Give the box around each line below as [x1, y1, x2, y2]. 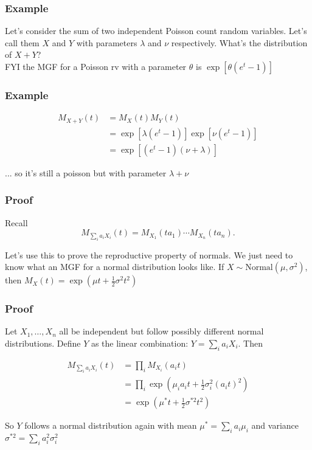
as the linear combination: [91, 336, 189, 349]
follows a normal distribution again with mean [24, 419, 197, 432]
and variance [251, 419, 299, 432]
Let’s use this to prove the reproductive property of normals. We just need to [5, 248, 293, 261]
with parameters [76, 36, 137, 49]
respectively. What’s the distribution [171, 36, 308, 49]
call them [5, 36, 40, 49]
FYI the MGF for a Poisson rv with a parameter [5, 60, 187, 72]
